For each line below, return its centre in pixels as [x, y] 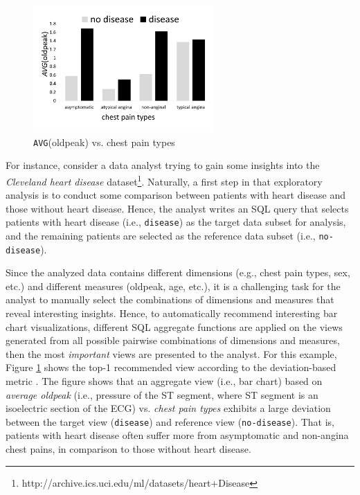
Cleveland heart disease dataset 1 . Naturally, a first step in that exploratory [164, 180]
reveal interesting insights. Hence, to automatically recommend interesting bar [172, 313]
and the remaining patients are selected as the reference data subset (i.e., [161, 235]
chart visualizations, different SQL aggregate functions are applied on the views [174, 326]
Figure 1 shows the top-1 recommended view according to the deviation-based [171, 367]
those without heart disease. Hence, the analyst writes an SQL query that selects [177, 208]
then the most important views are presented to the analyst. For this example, [171, 353]
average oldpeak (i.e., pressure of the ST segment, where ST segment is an [162, 394]
